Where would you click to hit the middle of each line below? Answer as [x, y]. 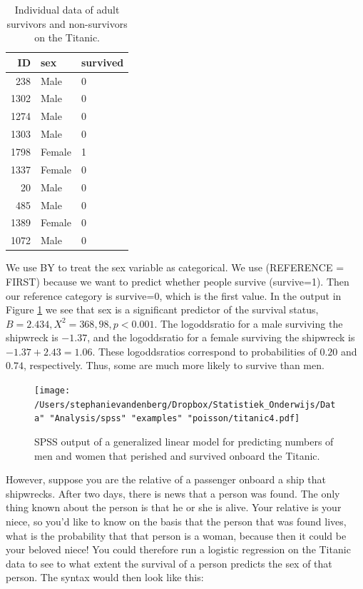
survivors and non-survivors [67, 23]
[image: [52, 391]
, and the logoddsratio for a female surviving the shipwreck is [221, 337]
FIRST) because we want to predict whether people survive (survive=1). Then [178, 281]
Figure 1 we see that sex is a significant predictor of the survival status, [162, 309]
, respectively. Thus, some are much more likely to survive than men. [174, 365]
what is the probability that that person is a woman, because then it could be [176, 535]
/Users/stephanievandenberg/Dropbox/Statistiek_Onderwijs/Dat [185, 404]
